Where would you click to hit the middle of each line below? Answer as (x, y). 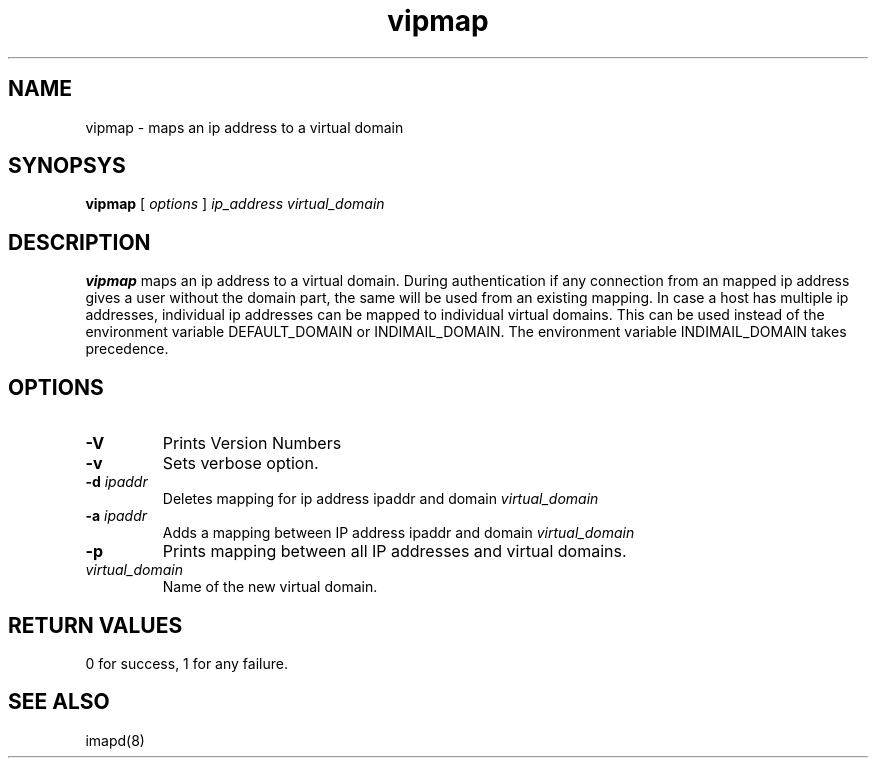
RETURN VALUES (95, 625)
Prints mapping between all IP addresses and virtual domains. (394, 551)
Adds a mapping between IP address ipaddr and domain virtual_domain (398, 533)
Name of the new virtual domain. (270, 587)
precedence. (127, 349)
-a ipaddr (116, 516)
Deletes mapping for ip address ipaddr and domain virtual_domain (380, 499)
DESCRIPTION (79, 242)
